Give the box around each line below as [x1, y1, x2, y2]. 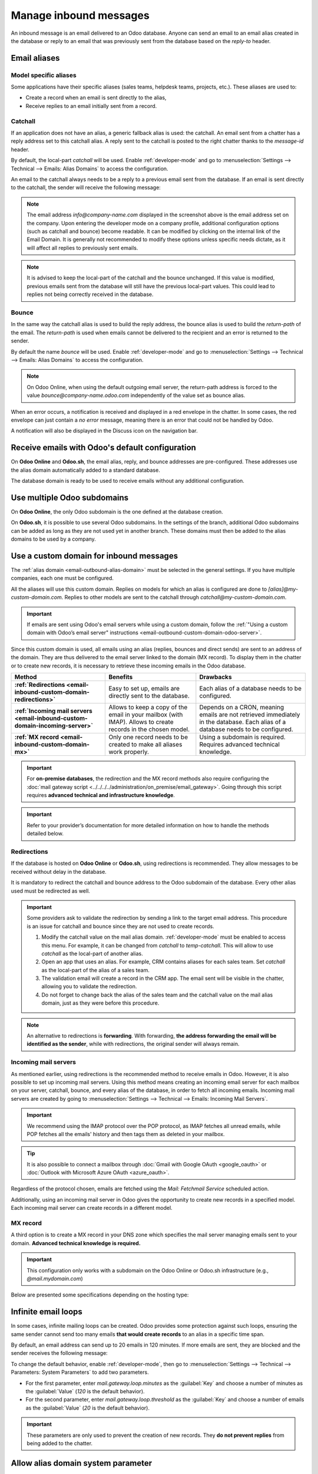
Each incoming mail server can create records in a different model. [11, 1205, 173, 1212]
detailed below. [26, 830, 64, 837]
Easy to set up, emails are [108, 684, 180, 692]
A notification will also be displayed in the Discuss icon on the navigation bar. [11, 427, 198, 435]
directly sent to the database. [108, 692, 190, 700]
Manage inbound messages [11, 9, 150, 22]
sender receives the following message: [11, 1350, 108, 1357]
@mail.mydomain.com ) [26, 1275, 84, 1282]
